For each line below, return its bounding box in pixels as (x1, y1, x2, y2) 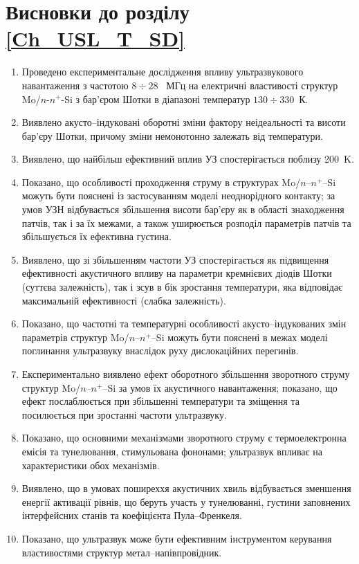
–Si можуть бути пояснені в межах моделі (151, 329, 328, 344)
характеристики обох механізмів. (21, 457, 160, 472)
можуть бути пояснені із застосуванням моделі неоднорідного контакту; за (21, 188, 335, 203)
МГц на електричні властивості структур (166, 78, 338, 92)
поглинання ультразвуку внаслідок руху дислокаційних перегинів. (21, 343, 299, 358)
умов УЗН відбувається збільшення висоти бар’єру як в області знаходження (21, 202, 344, 217)
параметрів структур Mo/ (21, 329, 129, 344)
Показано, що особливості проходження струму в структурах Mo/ (21, 174, 301, 189)
